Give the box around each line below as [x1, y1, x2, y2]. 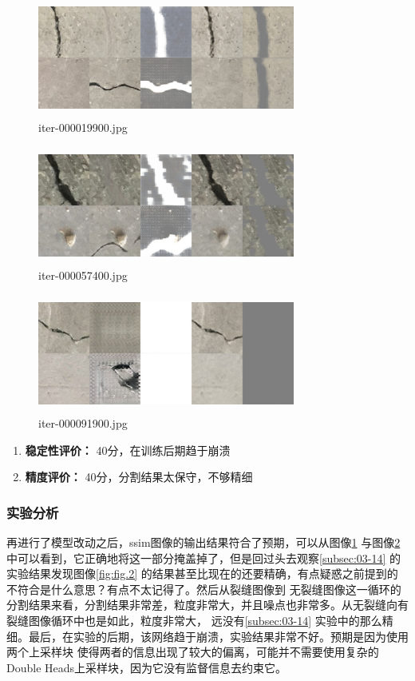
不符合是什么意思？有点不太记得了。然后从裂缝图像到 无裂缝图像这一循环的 [6, 580, 401, 597]
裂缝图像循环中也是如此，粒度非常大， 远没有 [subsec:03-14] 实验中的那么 [6, 611, 382, 628]
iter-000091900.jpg [38, 414, 128, 431]
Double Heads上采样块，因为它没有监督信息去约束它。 [6, 659, 287, 675]
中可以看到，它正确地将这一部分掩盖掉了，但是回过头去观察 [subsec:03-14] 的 [6, 549, 401, 566]
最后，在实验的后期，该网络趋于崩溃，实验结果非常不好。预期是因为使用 [28, 627, 409, 644]
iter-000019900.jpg [38, 119, 128, 136]
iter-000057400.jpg [38, 267, 128, 284]
